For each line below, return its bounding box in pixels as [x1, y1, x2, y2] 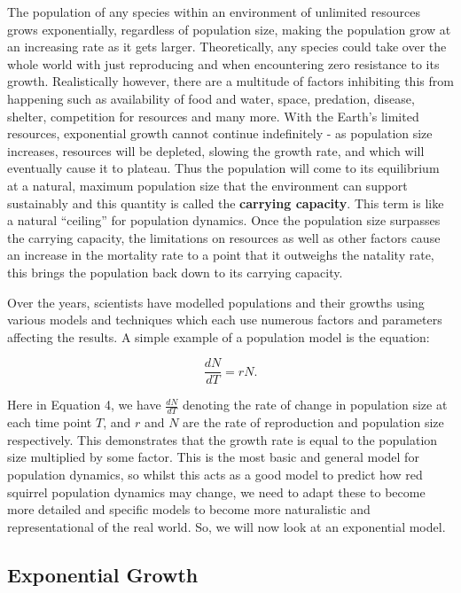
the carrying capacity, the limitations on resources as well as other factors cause [7, 228, 441, 246]
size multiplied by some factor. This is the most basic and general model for [7, 448, 419, 466]
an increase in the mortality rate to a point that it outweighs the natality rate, [7, 246, 434, 264]
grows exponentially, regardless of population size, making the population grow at [7, 20, 451, 38]
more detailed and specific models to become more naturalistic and [7, 500, 371, 519]
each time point [7, 413, 92, 432]
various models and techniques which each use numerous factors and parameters [7, 310, 442, 329]
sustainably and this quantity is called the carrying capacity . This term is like [7, 193, 444, 212]
